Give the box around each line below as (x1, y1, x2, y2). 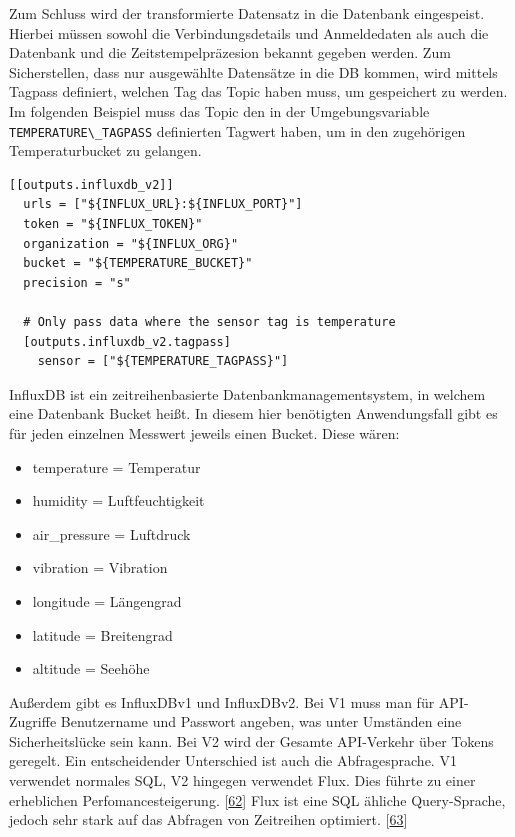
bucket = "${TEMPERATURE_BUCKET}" (23, 256, 253, 271)
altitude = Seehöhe (32, 658, 150, 679)
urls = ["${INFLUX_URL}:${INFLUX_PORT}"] (23, 197, 303, 212)
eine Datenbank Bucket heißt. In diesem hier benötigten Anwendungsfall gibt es (9, 403, 498, 424)
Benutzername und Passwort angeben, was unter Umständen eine (60, 711, 462, 732)
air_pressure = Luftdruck (32, 523, 191, 544)
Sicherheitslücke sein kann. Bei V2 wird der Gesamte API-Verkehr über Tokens (9, 730, 494, 751)
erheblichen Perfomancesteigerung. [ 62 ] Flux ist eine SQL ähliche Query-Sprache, (9, 789, 506, 810)
